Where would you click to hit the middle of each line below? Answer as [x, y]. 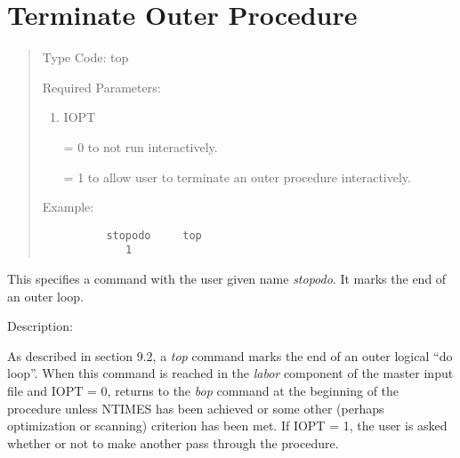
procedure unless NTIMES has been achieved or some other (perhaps [196, 408]
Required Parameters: [101, 87]
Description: [40, 326]
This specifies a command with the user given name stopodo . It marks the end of [227, 278]
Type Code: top [85, 57]
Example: [68, 207]
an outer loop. [46, 296]
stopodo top [154, 235]
